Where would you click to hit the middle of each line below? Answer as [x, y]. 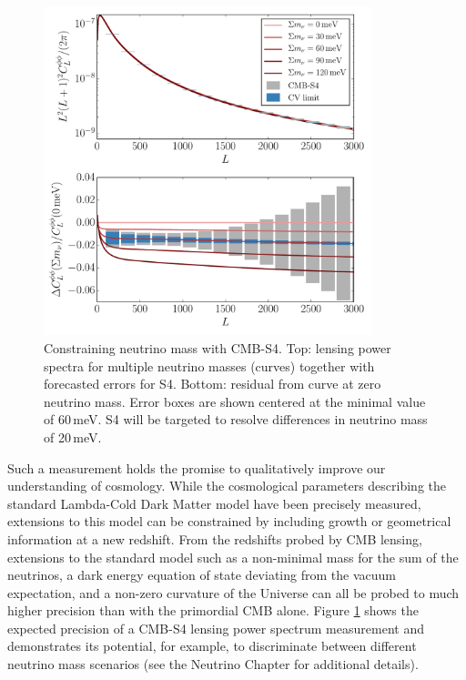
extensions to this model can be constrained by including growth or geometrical [229, 521]
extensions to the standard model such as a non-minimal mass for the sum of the [233, 557]
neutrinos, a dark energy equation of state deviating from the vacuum [202, 575]
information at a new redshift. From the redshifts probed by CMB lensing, [215, 538]
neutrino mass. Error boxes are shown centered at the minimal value [235, 401]
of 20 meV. [73, 436]
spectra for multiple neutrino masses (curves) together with [209, 365]
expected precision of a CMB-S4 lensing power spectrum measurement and [216, 628]
